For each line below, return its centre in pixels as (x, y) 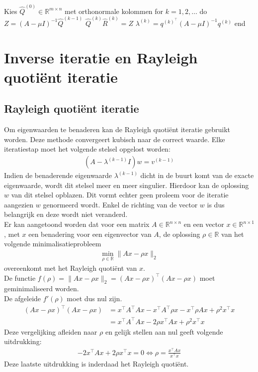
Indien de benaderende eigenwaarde (58, 175)
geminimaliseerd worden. (42, 288)
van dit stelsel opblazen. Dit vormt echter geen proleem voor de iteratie (120, 195)
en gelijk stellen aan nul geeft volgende (164, 331)
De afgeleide (23, 298)
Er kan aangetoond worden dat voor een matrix (77, 224)
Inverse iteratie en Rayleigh (101, 57)
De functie (20, 278)
